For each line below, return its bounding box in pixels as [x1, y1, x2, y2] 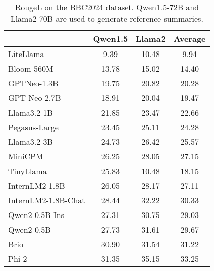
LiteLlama [8, 48, 44, 60]
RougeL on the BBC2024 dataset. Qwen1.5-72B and [15, 1, 199, 13]
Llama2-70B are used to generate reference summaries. [10, 13, 203, 24]
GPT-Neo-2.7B [8, 92, 61, 103]
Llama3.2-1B [8, 106, 53, 118]
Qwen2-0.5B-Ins [8, 209, 64, 221]
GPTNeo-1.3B [8, 77, 59, 89]
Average [173, 33, 206, 44]
